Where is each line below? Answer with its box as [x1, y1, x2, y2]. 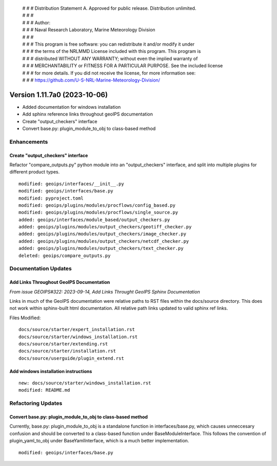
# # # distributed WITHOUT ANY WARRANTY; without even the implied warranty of [22, 55, 198, 62]
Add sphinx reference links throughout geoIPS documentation [22, 111, 153, 118]
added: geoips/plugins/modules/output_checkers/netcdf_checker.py [18, 238, 189, 244]
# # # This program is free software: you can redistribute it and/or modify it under [22, 41, 195, 47]
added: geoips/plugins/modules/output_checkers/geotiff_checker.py [18, 224, 192, 230]
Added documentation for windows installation [22, 104, 121, 110]
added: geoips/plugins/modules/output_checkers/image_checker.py [18, 231, 187, 237]
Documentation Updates [9, 265, 72, 272]
